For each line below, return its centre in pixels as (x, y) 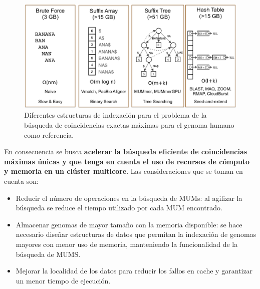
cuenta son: (21, 181)
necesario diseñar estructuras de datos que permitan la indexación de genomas (136, 234)
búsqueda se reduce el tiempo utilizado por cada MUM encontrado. (119, 208)
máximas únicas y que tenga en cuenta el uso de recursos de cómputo (127, 161)
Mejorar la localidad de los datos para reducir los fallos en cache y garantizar (134, 271)
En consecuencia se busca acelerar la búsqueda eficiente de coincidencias (126, 152)
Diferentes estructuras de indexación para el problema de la (115, 115)
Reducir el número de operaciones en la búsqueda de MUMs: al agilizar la (129, 198)
